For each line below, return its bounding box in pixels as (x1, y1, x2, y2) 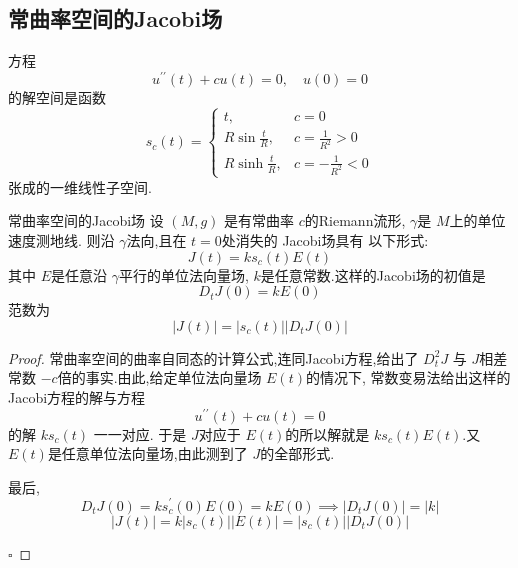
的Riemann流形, (304, 210, 406, 231)
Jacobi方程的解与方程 (8, 387, 146, 407)
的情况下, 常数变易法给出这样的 (305, 367, 511, 388)
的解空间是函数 (8, 86, 106, 107)
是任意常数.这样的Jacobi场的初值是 (260, 264, 486, 285)
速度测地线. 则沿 (8, 230, 115, 251)
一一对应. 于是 (93, 423, 187, 444)
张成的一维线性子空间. (8, 176, 152, 197)
